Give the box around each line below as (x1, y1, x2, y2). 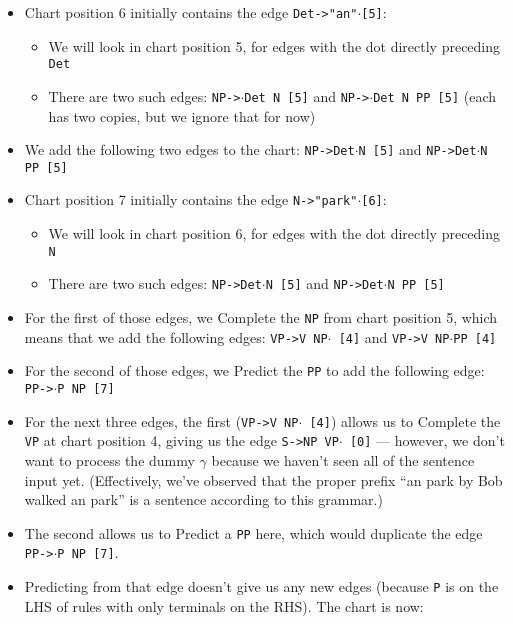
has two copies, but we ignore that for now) (48, 105, 316, 126)
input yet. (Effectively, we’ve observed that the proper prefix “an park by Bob (24, 469, 503, 490)
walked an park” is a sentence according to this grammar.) (24, 489, 383, 510)
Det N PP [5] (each (373, 85, 497, 106)
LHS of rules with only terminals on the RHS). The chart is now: (24, 595, 424, 616)
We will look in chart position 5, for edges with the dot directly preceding (48, 35, 501, 56)
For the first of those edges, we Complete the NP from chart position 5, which (24, 307, 498, 328)
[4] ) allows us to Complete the (309, 410, 501, 431)
